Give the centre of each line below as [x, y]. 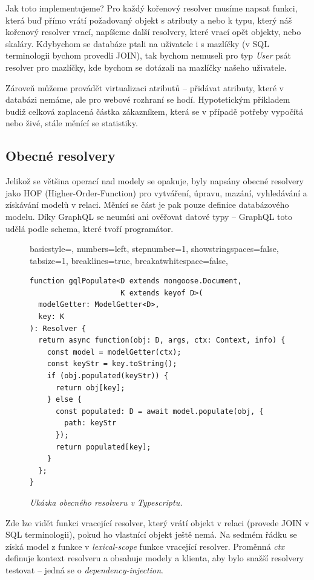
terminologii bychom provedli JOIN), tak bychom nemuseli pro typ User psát [148, 55]
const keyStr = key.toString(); [112, 364]
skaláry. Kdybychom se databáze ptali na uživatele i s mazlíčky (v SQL [138, 43]
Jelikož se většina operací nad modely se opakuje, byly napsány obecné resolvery [155, 181]
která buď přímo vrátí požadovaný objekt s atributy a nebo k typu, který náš [149, 20]
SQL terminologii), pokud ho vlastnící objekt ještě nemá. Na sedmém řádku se [151, 534]
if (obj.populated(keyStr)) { [108, 376]
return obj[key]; [90, 388]
